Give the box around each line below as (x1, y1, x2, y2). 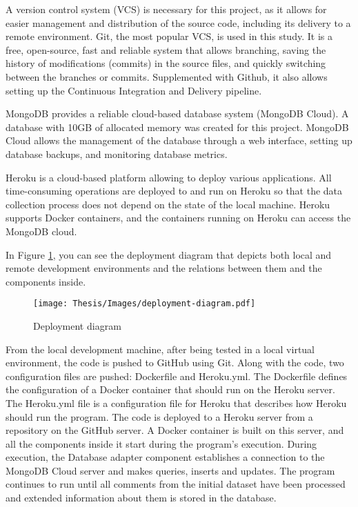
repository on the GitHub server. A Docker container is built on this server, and (6, 423, 344, 437)
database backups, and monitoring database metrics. (6, 146, 228, 161)
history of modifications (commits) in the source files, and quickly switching (6, 56, 326, 70)
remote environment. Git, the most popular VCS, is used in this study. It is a (6, 29, 332, 43)
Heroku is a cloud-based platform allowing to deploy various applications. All (6, 170, 332, 184)
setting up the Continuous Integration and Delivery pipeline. (6, 83, 262, 97)
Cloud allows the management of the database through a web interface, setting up (6, 133, 352, 148)
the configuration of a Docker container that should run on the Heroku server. (6, 382, 335, 397)
